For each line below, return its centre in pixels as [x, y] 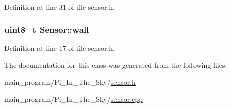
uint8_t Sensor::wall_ [50, 29]
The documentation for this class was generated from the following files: [116, 65]
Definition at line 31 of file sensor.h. [60, 7]
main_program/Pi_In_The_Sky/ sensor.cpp [73, 99]
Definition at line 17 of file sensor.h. [60, 48]
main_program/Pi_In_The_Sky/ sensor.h [70, 82]
